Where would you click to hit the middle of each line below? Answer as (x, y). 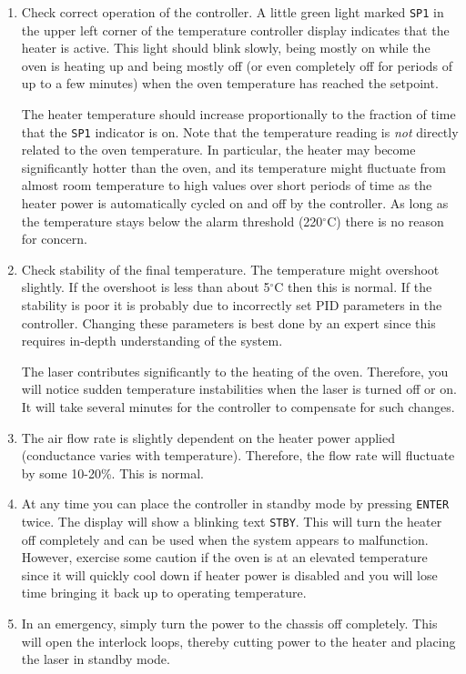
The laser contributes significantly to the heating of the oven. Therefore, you (235, 371)
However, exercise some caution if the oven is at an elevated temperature (224, 557)
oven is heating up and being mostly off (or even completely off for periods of (237, 65)
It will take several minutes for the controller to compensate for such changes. (238, 407)
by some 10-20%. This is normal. (112, 473)
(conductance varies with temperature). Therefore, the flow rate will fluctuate (238, 455)
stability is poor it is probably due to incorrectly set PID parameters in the (232, 305)
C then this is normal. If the (353, 287)
